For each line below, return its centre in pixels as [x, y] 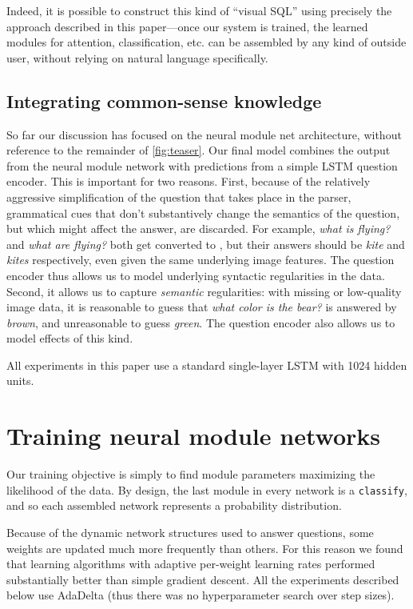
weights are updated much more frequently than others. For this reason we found [205, 548]
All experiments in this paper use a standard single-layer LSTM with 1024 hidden [207, 365]
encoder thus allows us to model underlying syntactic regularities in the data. [196, 275]
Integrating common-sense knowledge [164, 100]
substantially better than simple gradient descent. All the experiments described [203, 579]
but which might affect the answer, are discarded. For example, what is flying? [199, 228]
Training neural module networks [193, 436]
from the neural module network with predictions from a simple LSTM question [202, 165]
